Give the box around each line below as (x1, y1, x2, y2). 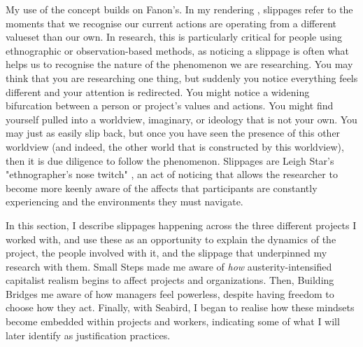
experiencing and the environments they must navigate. (6, 194, 243, 209)
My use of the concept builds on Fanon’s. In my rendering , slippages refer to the (6, 2, 353, 16)
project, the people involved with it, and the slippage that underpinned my (6, 245, 327, 260)
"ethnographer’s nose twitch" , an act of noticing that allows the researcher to (6, 167, 338, 182)
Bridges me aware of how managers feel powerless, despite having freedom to (6, 286, 334, 301)
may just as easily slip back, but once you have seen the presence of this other (6, 125, 341, 140)
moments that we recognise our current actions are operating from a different (6, 15, 337, 30)
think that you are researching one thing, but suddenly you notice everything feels (6, 70, 358, 85)
